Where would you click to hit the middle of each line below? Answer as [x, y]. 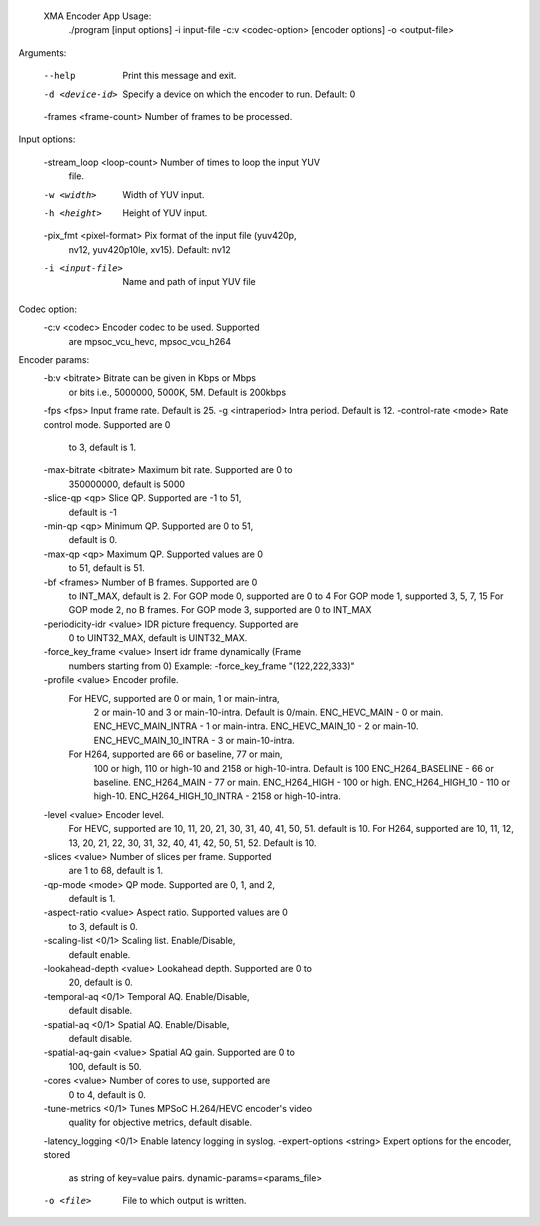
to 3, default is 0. [103, 926]
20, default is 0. [101, 982]
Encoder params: [54, 360]
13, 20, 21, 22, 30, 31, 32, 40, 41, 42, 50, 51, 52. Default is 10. [192, 842]
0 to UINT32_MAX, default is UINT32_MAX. [158, 638]
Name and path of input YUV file [189, 282]
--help [59, 76]
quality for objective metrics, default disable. [160, 1122]
